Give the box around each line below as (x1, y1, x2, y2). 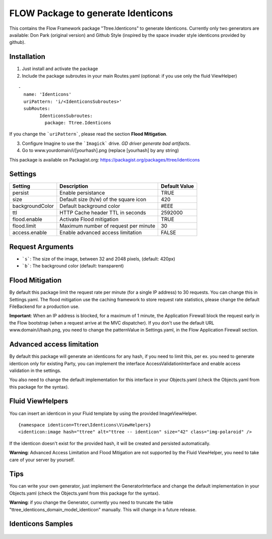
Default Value (161, 183, 194, 190)
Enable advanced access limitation (59, 229, 142, 236)
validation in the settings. (9, 367, 61, 373)
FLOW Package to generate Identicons (9, 8, 173, 19)
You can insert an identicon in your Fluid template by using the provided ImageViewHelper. (9, 410, 197, 416)
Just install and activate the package (22, 66, 98, 72)
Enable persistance (59, 189, 105, 196)
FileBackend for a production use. (9, 303, 80, 310)
